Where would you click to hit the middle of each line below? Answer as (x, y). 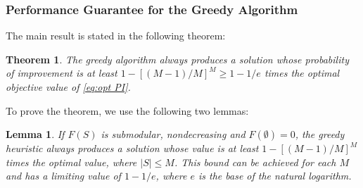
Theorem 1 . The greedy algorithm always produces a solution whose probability (177, 59)
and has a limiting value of (63, 176)
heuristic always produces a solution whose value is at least (132, 148)
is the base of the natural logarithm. (275, 176)
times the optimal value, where (71, 162)
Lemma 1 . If (35, 134)
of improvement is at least (62, 73)
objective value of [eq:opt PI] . (68, 87)
